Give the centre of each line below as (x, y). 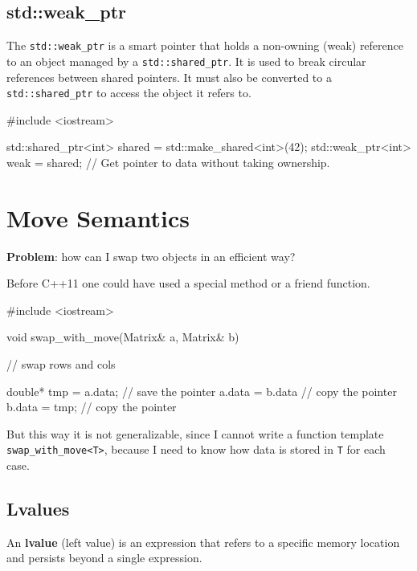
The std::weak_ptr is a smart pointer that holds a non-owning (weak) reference (205, 45)
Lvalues (38, 509)
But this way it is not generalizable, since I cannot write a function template (195, 433)
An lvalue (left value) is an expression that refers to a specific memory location (203, 542)
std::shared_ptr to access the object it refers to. (129, 93)
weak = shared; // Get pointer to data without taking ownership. (168, 162)
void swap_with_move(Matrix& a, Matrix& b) (123, 337)
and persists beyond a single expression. (104, 558)
